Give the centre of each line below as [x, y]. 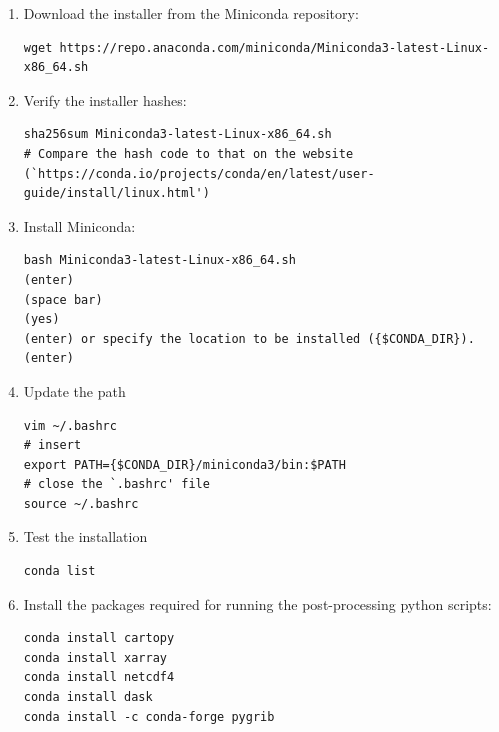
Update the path [74, 390]
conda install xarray [95, 657]
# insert [52, 445]
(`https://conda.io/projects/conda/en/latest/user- [199, 173]
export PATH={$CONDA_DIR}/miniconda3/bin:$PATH [184, 464]
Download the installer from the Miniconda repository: [191, 13]
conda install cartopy [99, 638]
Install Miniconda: [79, 225]
